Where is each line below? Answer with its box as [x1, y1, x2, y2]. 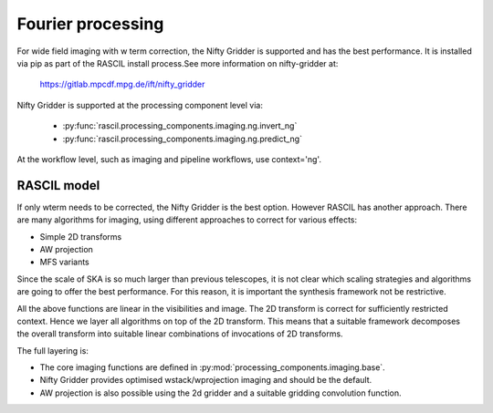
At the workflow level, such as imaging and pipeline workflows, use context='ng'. [16, 153, 321, 164]
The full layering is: [16, 345, 89, 356]
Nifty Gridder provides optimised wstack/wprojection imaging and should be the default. [39, 375, 372, 386]
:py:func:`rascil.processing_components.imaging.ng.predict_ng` [62, 133, 303, 144]
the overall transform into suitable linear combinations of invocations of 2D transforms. [16, 328, 343, 339]
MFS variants [39, 256, 90, 268]
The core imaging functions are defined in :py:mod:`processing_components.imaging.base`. [39, 362, 385, 373]
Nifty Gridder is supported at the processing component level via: [16, 99, 264, 110]
